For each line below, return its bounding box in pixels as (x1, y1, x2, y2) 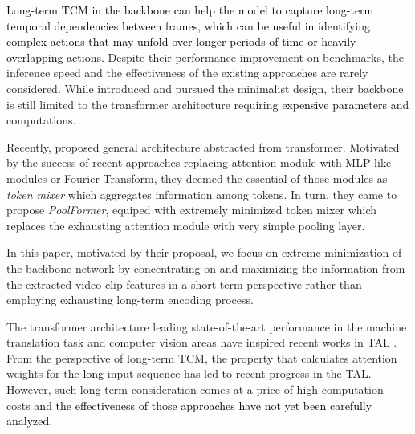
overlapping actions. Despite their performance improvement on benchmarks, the (6, 48, 404, 65)
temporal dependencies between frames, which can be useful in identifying (6, 17, 370, 34)
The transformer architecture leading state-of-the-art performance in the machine (6, 318, 407, 335)
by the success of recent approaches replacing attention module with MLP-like (6, 154, 392, 171)
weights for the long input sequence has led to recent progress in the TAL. (6, 365, 372, 382)
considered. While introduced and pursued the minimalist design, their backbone (6, 79, 404, 96)
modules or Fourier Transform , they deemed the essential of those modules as (6, 169, 388, 186)
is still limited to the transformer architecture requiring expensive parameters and (6, 95, 409, 112)
